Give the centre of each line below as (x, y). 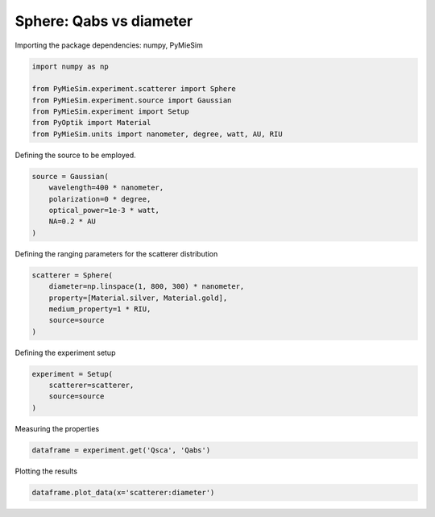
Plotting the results (46, 471)
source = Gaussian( (70, 176)
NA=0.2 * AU (72, 221)
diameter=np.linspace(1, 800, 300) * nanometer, (147, 287)
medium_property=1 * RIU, (100, 309)
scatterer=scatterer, (91, 386)
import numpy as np (70, 66)
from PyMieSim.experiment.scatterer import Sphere (134, 89)
